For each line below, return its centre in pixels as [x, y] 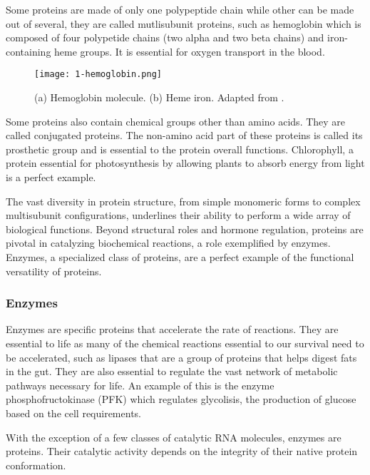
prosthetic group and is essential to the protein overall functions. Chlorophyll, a [180, 149]
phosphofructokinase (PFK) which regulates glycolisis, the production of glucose [181, 399]
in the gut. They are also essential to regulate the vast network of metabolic [172, 371]
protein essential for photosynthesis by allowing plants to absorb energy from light [185, 163]
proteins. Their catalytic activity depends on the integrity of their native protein [182, 451]
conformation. [36, 465]
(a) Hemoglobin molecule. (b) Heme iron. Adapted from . [159, 97]
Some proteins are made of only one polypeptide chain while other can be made [180, 9]
